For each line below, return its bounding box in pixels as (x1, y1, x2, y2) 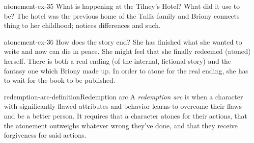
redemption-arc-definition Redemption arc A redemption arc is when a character (4, 91, 243, 101)
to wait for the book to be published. (4, 75, 115, 85)
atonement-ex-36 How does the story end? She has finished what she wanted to (4, 36, 242, 47)
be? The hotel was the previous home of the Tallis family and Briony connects (4, 10, 240, 21)
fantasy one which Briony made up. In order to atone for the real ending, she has (4, 65, 249, 75)
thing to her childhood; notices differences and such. (4, 20, 161, 30)
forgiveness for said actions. (4, 130, 86, 140)
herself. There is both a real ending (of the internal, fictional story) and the (4, 55, 231, 66)
